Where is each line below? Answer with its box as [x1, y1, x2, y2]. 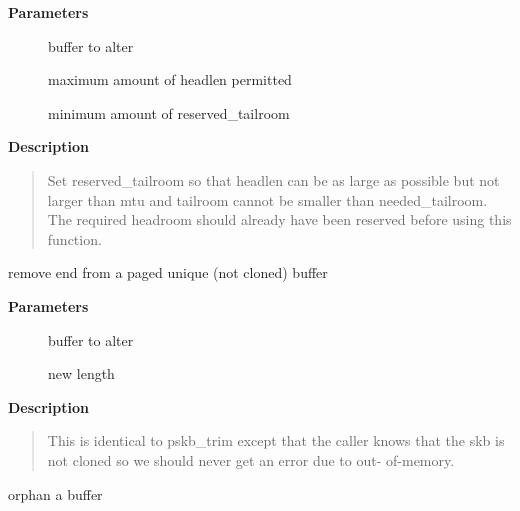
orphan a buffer [8, 483, 103, 504]
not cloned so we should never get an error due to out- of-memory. [47, 449, 455, 470]
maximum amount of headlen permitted [48, 69, 292, 90]
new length [48, 363, 115, 384]
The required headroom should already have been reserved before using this [47, 209, 512, 230]
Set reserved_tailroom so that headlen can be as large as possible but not [47, 169, 500, 190]
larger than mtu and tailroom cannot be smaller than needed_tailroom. [47, 189, 488, 210]
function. [47, 228, 102, 249]
